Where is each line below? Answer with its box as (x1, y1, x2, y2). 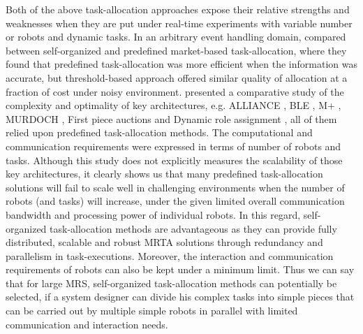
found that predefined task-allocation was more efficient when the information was (6, 57, 357, 71)
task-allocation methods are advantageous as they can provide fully (50, 221, 337, 235)
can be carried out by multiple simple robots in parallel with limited (6, 303, 298, 318)
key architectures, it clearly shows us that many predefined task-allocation (6, 166, 323, 181)
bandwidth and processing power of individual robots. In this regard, (6, 207, 301, 222)
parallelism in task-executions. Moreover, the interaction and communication (6, 248, 334, 263)
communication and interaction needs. (6, 317, 168, 331)
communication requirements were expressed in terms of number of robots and (6, 138, 341, 153)
